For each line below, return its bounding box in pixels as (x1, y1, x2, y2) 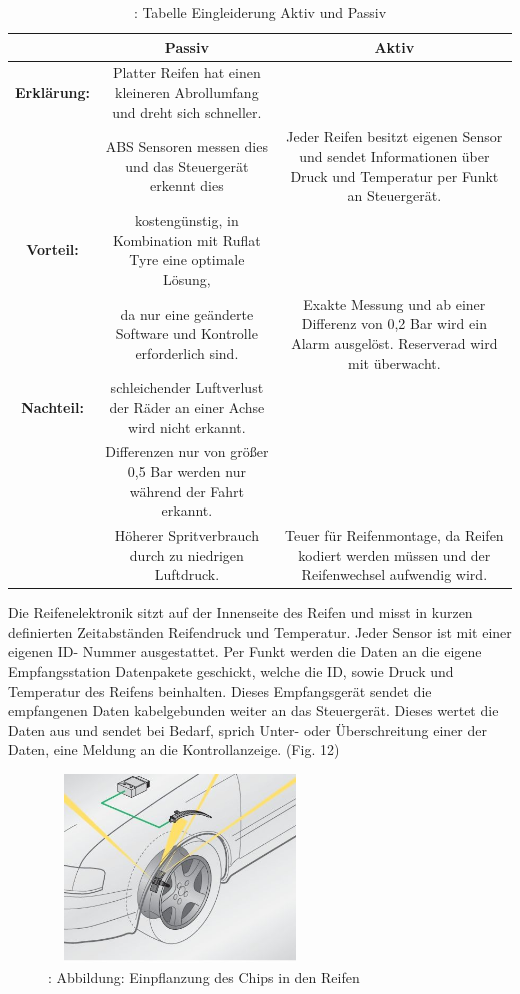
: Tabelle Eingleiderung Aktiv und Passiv (133, 2, 387, 22)
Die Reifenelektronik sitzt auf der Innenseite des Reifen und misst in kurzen (8, 602, 473, 623)
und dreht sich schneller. (112, 101, 262, 122)
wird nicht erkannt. (128, 416, 246, 437)
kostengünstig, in (135, 210, 239, 231)
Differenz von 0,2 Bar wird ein (301, 313, 487, 334)
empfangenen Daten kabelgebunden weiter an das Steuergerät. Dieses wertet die (8, 700, 499, 721)
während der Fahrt (129, 480, 244, 501)
